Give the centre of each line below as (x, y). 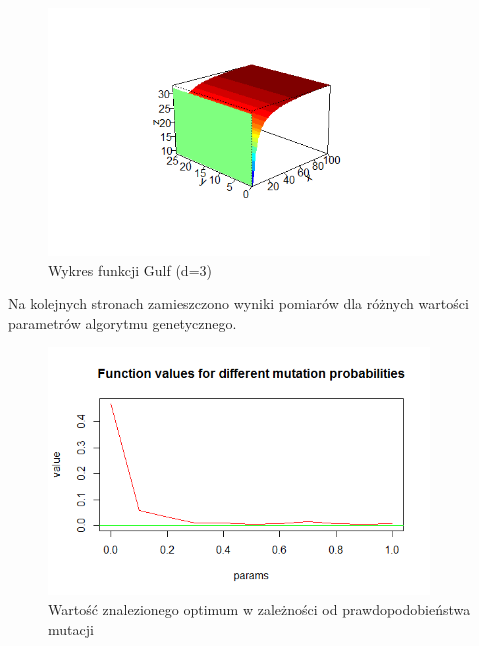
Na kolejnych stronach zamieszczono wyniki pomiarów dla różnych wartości (238, 303)
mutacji (71, 628)
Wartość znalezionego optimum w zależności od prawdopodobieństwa (259, 609)
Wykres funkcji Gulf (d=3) (130, 269)
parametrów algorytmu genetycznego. (122, 322)
